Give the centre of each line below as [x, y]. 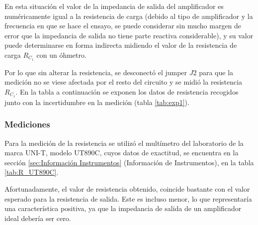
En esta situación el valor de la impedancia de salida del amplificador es [114, 6]
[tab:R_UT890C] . [32, 172]
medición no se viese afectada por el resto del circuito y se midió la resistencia [124, 82]
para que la [216, 72]
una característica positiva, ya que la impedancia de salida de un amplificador [123, 208]
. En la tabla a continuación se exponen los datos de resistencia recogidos [127, 92]
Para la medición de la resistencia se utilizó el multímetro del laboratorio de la [124, 143]
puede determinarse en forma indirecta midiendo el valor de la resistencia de [121, 45]
